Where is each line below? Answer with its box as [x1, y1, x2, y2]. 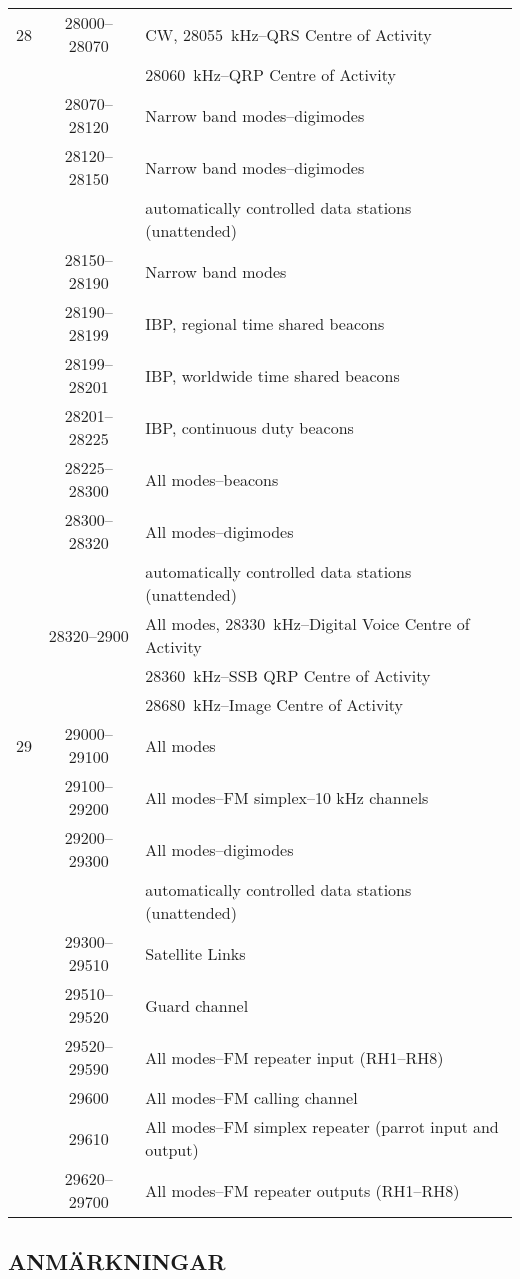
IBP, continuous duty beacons [145, 415, 354, 439]
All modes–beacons [145, 467, 279, 491]
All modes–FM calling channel [145, 1086, 358, 1109]
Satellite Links [145, 941, 246, 965]
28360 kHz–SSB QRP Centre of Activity [145, 664, 431, 687]
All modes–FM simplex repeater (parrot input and [145, 1115, 499, 1138]
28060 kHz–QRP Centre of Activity [145, 63, 396, 86]
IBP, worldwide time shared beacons [145, 363, 400, 387]
